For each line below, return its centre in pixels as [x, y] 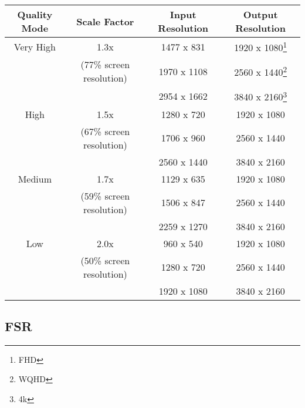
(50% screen [105, 260]
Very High [35, 46]
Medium [35, 178]
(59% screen [105, 195]
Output [260, 14]
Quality [35, 14]
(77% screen [105, 65]
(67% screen [105, 131]
